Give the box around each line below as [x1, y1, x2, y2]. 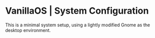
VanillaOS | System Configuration [5, 5, 149, 17]
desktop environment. [5, 27, 51, 33]
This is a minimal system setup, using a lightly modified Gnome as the [5, 22, 150, 28]
